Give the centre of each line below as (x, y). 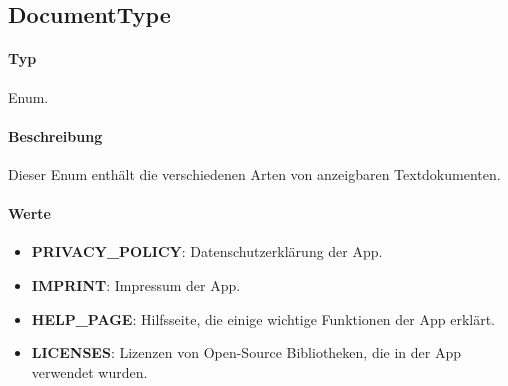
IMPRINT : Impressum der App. (136, 284)
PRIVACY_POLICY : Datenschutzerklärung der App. (207, 251)
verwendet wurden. (89, 371)
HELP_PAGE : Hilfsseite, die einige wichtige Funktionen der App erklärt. (263, 318)
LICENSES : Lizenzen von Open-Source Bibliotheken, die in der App (246, 352)
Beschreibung (55, 135)
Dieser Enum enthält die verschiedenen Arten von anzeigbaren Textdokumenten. (254, 173)
